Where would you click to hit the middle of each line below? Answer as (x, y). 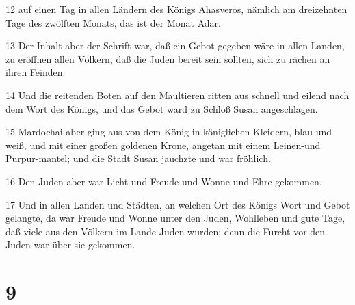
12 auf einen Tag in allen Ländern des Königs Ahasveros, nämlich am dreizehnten (176, 9)
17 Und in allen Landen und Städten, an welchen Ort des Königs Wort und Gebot (178, 204)
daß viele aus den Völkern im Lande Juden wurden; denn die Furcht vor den (166, 231)
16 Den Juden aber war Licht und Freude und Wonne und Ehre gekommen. (164, 181)
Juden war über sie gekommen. (70, 244)
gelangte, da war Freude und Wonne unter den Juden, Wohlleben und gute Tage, (175, 218)
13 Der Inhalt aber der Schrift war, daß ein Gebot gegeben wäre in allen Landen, (175, 45)
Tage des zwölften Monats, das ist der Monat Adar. (113, 22)
